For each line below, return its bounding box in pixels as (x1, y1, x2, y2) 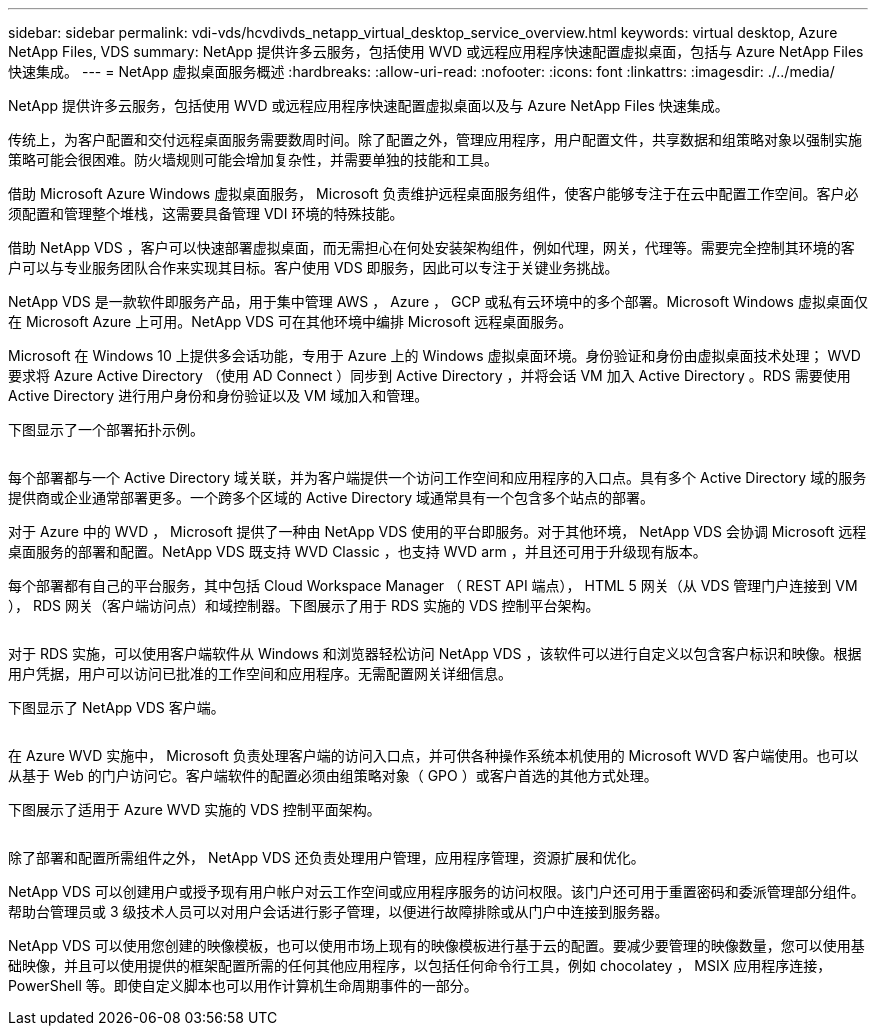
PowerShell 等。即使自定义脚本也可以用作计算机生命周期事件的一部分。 (8, 977, 478, 994)
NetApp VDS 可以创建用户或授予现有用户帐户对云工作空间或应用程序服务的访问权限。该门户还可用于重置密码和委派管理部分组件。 (8, 883, 865, 900)
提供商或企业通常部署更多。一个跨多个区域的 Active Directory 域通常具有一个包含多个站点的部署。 (8, 489, 655, 506)
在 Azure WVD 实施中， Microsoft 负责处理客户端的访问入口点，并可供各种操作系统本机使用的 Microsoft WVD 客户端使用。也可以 (8, 747, 859, 764)
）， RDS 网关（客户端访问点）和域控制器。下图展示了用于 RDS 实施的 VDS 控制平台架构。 (8, 597, 600, 614)
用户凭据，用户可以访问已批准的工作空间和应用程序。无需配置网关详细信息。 (8, 665, 512, 682)
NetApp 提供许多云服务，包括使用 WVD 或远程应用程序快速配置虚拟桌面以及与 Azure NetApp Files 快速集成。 (8, 97, 729, 114)
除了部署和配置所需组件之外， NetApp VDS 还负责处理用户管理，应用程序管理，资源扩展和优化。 (8, 849, 645, 866)
